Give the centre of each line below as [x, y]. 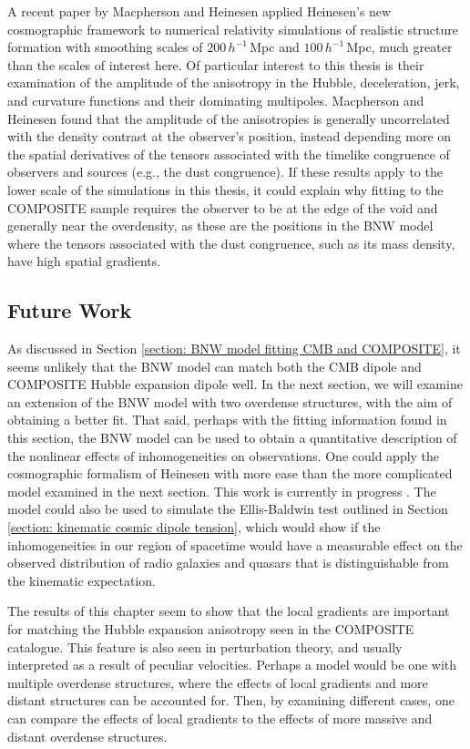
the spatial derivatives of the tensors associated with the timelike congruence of [229, 154]
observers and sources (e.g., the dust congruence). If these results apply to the [225, 172]
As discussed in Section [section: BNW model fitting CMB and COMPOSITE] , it [234, 349]
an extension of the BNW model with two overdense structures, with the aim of [230, 401]
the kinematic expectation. [82, 580]
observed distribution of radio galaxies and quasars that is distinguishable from [228, 563]
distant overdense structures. [87, 736]
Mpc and [275, 47]
